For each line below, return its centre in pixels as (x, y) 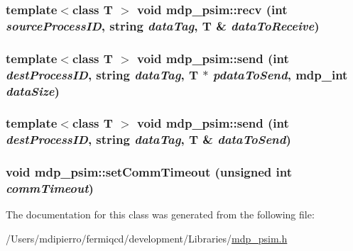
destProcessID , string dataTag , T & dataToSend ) (148, 139)
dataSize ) (33, 90)
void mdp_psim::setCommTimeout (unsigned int (149, 172)
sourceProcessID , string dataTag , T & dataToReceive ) (163, 25)
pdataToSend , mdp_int (280, 74)
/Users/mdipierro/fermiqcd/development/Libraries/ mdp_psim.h (147, 238)
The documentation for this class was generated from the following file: (160, 214)
